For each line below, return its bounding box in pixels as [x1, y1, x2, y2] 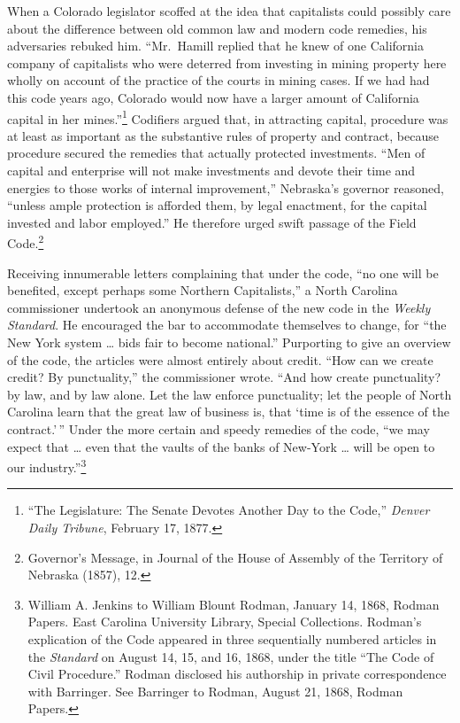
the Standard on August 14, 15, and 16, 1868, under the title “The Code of [27, 647, 434, 665]
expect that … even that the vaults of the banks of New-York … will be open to [7, 437, 435, 455]
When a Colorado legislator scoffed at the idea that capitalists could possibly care [7, 2, 451, 19]
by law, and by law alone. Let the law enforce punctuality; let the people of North [7, 385, 452, 403]
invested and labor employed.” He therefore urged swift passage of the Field [7, 213, 417, 231]
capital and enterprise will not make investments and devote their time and [7, 161, 416, 179]
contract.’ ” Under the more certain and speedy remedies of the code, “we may [7, 419, 430, 438]
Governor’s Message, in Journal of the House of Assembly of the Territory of [27, 548, 443, 566]
